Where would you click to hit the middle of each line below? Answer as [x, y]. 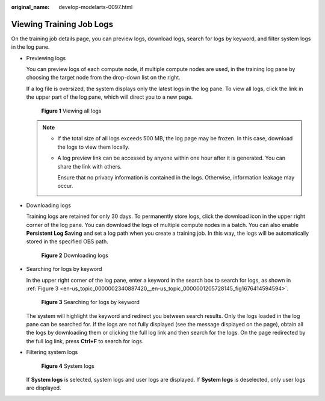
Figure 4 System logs [68, 366]
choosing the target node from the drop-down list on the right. [103, 78]
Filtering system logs [52, 352]
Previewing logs [46, 58]
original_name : [30, 7]
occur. [65, 186]
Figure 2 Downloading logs [75, 255]
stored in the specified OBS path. [67, 241]
